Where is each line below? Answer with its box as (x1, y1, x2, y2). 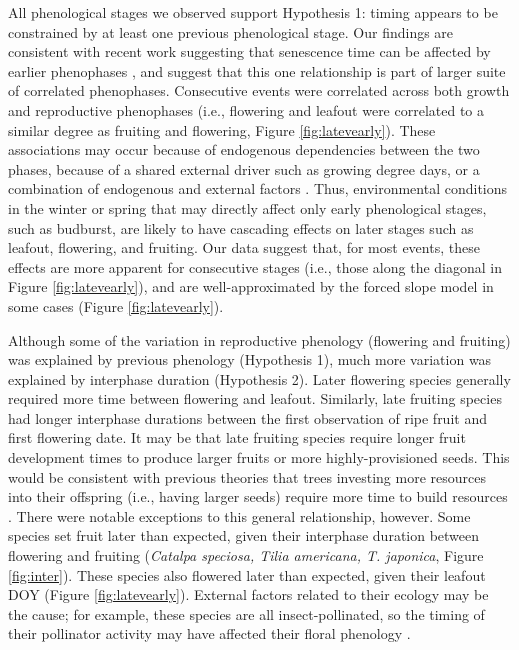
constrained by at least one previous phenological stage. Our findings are (8, 21, 454, 42)
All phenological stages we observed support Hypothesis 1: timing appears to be (8, 2, 498, 22)
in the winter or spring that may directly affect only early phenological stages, (8, 197, 487, 218)
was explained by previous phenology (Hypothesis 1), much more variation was (8, 349, 492, 370)
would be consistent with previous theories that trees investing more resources (8, 466, 486, 487)
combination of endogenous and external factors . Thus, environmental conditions (8, 178, 508, 199)
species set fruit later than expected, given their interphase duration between (8, 525, 480, 546)
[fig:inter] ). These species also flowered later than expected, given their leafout (8, 564, 486, 585)
